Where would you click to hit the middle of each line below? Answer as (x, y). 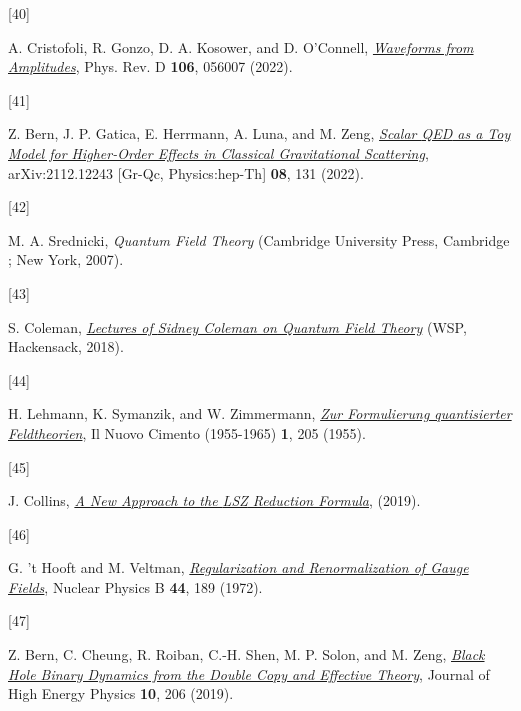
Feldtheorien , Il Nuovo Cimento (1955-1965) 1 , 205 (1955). (187, 432)
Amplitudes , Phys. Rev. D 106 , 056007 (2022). (150, 66)
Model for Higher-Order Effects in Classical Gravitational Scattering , (218, 152)
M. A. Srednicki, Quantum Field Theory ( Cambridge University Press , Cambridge (259, 239)
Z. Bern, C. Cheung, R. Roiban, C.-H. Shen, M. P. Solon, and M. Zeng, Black (246, 654)
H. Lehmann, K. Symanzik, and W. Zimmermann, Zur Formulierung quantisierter (260, 413)
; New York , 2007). (66, 259)
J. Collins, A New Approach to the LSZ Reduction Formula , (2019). (214, 500)
